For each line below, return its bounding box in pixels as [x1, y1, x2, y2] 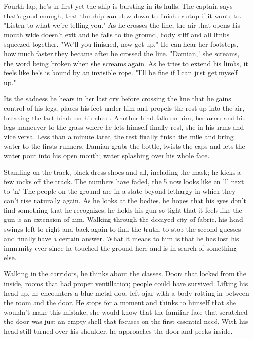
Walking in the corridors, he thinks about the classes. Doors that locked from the [4, 269, 246, 279]
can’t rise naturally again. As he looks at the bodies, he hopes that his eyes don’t [4, 195, 247, 205]
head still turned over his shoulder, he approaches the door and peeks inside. [4, 326, 233, 336]
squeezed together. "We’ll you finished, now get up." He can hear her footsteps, [4, 39, 239, 49]
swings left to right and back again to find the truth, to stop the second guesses [4, 224, 241, 234]
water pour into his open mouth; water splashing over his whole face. [4, 150, 210, 160]
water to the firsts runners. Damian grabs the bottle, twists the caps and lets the [4, 141, 245, 151]
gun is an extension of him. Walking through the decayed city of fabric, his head [4, 214, 243, 224]
